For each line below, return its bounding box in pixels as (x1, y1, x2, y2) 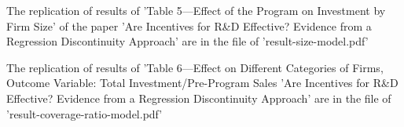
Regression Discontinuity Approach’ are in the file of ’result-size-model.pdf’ (6, 33, 369, 49)
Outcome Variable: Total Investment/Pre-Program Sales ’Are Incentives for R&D (6, 74, 398, 91)
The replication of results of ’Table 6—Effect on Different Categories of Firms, (6, 59, 384, 75)
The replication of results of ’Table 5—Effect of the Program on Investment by (6, 2, 386, 18)
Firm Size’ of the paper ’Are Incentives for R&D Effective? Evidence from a (6, 17, 372, 34)
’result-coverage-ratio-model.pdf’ (6, 105, 163, 122)
